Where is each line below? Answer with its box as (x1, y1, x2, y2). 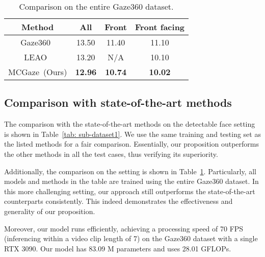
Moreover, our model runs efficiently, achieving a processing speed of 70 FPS (4, 223, 244, 233)
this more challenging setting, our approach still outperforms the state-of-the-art (4, 185, 255, 196)
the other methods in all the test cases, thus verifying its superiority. (4, 148, 218, 159)
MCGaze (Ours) (8, 66, 67, 78)
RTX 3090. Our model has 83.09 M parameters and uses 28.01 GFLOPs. (4, 243, 231, 253)
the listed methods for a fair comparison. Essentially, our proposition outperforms (4, 138, 259, 149)
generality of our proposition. (4, 205, 95, 216)
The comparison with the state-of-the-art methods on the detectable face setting (4, 119, 255, 129)
